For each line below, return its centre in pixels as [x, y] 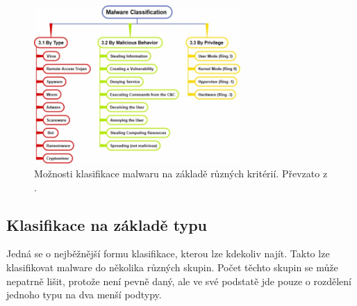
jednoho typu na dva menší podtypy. [84, 295]
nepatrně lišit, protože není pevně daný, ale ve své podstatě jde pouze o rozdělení [179, 281]
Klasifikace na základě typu [107, 224]
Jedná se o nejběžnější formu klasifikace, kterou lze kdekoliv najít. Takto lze [168, 253]
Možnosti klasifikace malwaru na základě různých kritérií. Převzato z [181, 173]
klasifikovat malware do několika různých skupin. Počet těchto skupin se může [172, 267]
